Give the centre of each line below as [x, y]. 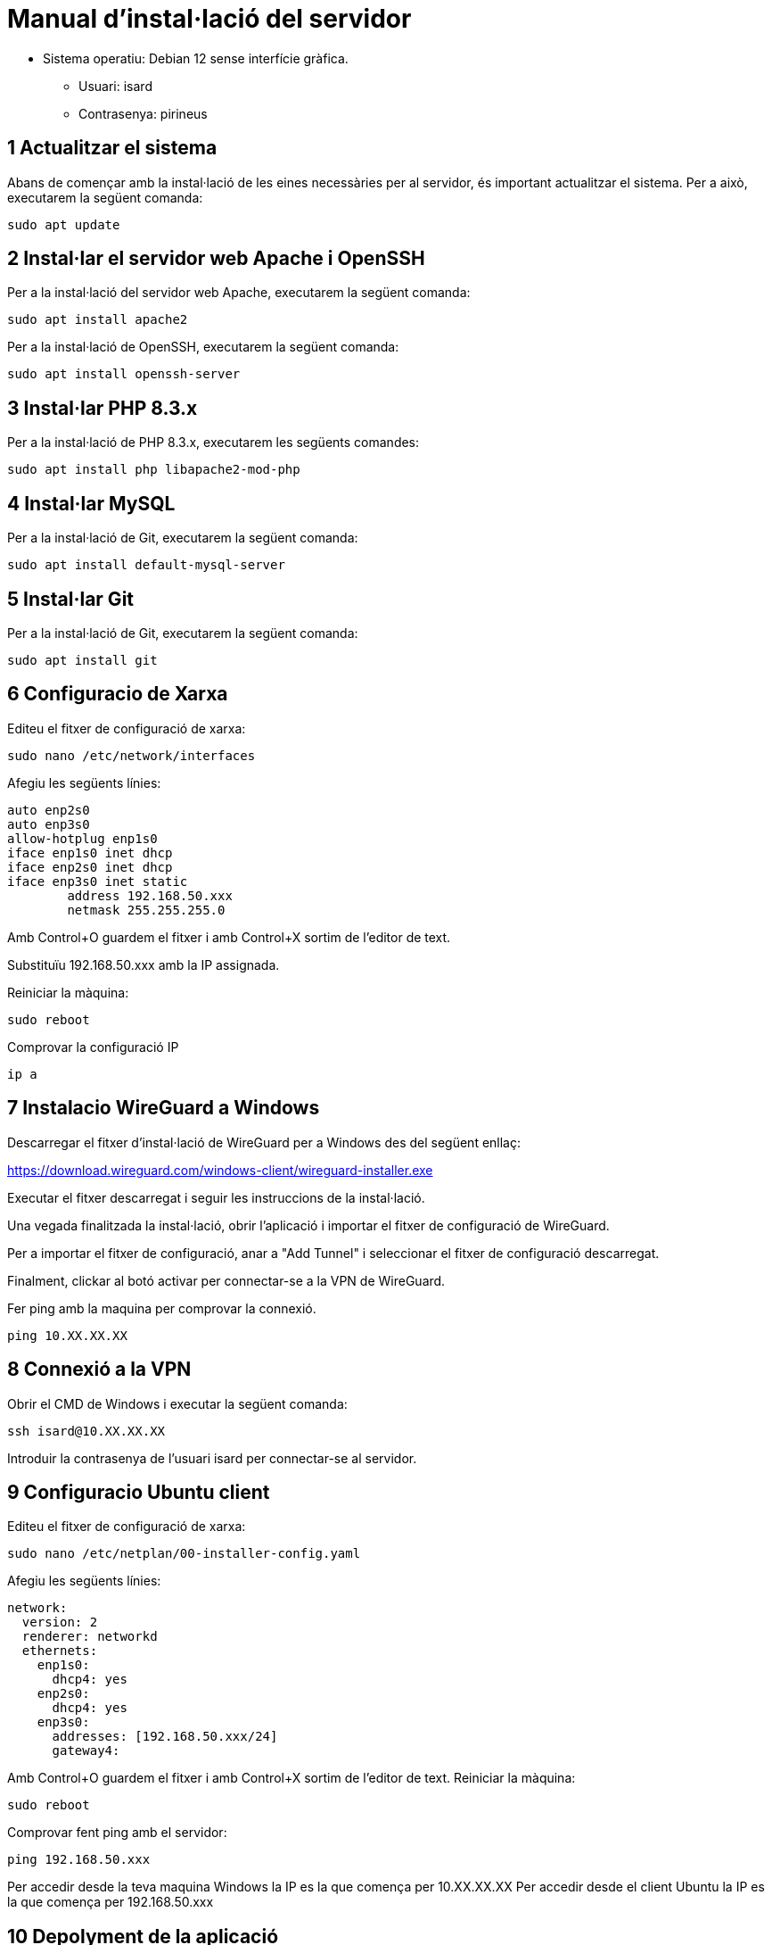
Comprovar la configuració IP [93, 1047]
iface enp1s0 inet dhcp [90, 852]
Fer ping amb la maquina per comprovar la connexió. [162, 1308]
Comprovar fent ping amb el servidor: [117, 1833]
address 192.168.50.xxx [150, 895]
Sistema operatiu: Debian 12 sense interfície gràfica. [196, 58]
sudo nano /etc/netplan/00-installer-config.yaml [184, 1554]
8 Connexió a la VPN [99, 1370]
